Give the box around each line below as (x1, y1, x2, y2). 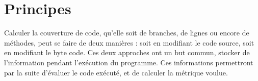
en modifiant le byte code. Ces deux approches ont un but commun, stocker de (4, 47, 250, 58)
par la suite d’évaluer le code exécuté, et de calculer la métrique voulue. (4, 67, 228, 77)
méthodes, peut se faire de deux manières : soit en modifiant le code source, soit (4, 37, 254, 48)
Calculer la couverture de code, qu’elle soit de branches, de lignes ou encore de (4, 27, 249, 38)
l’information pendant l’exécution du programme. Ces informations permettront (4, 57, 253, 67)
